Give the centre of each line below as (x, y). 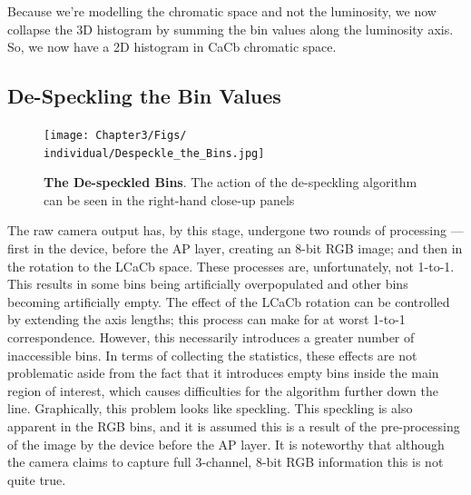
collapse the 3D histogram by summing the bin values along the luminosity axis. (231, 29)
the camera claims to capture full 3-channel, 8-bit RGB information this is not (226, 462)
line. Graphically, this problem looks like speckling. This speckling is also (210, 408)
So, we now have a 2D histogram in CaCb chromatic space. (172, 47)
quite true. (37, 479)
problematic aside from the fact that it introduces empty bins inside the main (223, 373)
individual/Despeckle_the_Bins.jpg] (154, 153)
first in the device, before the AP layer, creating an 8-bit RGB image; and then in (235, 248)
